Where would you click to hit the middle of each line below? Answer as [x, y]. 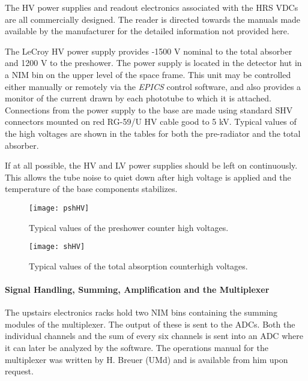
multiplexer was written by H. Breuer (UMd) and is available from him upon [146, 359]
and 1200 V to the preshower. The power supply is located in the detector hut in [153, 63]
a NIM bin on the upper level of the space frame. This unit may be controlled [148, 74]
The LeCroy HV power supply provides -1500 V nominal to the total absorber [149, 51]
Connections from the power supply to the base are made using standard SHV [149, 109]
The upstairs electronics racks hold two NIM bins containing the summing [141, 312]
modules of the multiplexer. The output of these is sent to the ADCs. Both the [150, 324]
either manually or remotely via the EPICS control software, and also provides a [153, 86]
